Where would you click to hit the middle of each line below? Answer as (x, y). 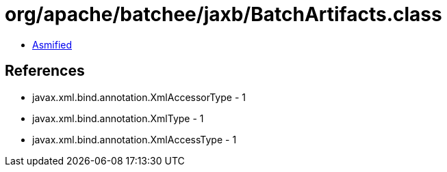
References (45, 71)
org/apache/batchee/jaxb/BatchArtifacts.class (223, 14)
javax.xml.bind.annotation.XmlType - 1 (118, 118)
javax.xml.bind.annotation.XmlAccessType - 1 (135, 139)
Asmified (52, 44)
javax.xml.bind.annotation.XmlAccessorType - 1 (139, 97)
